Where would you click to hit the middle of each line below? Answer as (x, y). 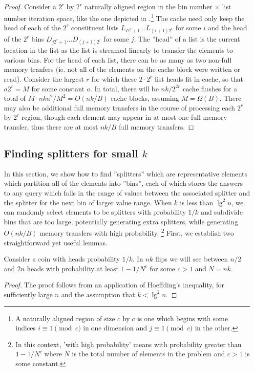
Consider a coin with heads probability (62, 259)
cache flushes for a (210, 88)
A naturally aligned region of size (65, 318)
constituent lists (95, 27)
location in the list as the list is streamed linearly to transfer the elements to (118, 50)
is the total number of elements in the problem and (148, 354)
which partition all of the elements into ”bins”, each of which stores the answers (123, 183)
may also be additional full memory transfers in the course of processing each (120, 107)
